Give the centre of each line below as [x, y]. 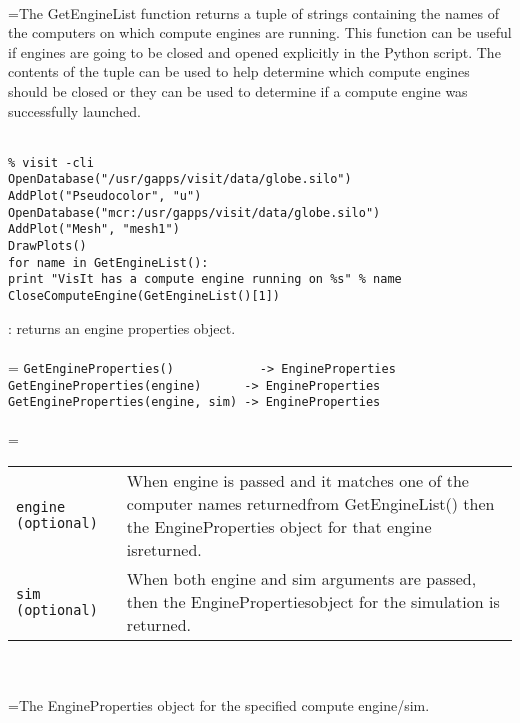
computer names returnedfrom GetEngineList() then [310, 503]
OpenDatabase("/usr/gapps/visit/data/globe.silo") [180, 179]
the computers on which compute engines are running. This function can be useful [260, 32]
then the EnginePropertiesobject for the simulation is [313, 601]
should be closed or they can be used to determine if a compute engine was [238, 90]
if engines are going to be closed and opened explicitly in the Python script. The [254, 51]
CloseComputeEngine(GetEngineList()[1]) [144, 296]
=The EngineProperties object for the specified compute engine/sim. [219, 705]
